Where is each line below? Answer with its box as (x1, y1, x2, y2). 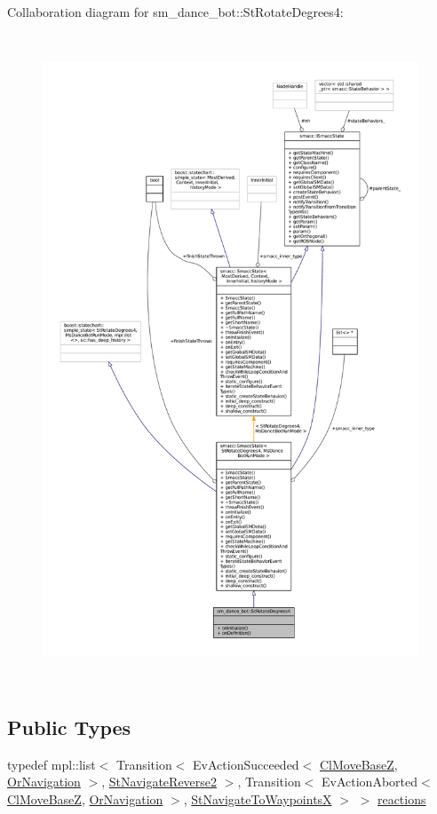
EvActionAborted (322, 772, 417, 791)
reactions (377, 789, 426, 808)
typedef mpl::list (7, 755, 96, 773)
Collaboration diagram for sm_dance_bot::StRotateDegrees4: (7, 3, 344, 20)
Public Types (7, 713, 131, 740)
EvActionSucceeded (193, 755, 299, 773)
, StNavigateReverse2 (101, 772, 218, 791)
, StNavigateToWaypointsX (183, 789, 332, 808)
